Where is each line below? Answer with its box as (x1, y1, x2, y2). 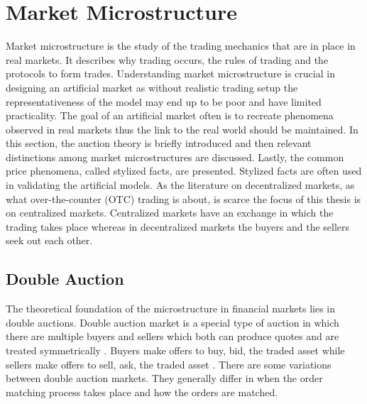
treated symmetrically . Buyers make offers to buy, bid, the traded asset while (6, 343, 345, 358)
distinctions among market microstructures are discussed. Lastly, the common (6, 149, 344, 164)
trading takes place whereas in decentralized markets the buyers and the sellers (6, 219, 350, 234)
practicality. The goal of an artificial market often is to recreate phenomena (6, 108, 334, 123)
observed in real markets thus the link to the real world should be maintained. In (6, 121, 358, 136)
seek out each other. (6, 233, 93, 248)
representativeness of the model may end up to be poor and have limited (6, 94, 322, 109)
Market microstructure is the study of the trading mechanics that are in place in (6, 38, 356, 53)
